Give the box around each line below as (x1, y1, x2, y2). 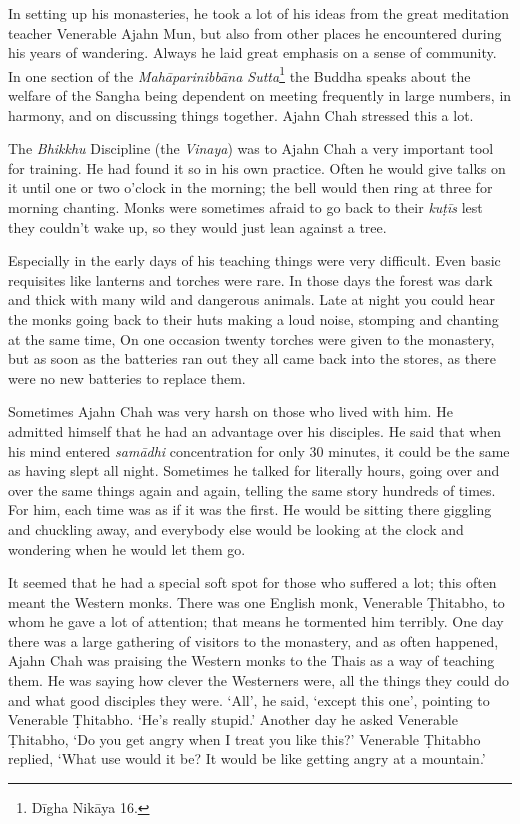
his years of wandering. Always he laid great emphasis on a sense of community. (8, 42, 497, 63)
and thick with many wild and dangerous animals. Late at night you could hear (8, 289, 495, 310)
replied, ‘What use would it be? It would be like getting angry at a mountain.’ (8, 748, 486, 769)
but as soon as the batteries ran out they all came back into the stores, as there (8, 348, 496, 369)
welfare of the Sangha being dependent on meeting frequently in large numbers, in (8, 85, 512, 106)
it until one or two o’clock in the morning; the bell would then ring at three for (8, 177, 493, 198)
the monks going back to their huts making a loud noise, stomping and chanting (8, 308, 499, 329)
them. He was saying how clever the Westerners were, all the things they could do (8, 670, 509, 691)
